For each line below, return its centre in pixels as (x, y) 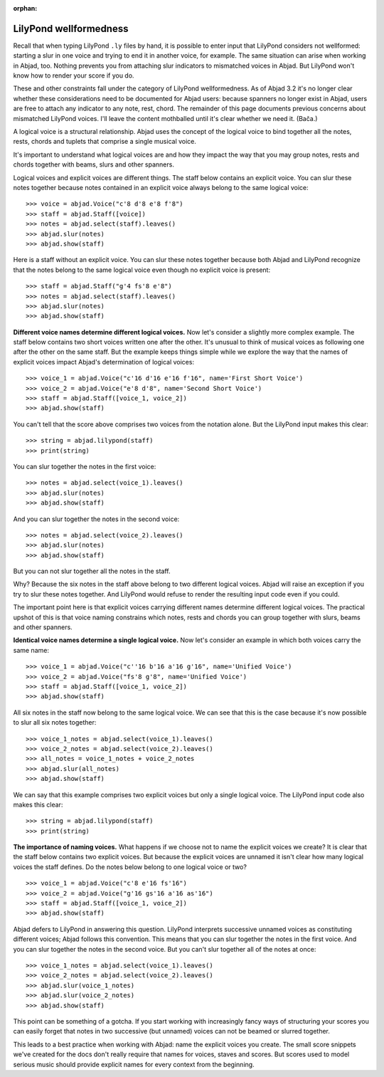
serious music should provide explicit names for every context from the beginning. (134, 1064)
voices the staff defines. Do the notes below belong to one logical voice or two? (130, 867)
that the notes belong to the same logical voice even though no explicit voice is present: (142, 270)
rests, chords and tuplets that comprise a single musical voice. (105, 142)
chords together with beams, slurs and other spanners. (94, 164)
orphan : (25, 8)
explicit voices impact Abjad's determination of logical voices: (104, 362)
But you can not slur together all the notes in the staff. (92, 571)
